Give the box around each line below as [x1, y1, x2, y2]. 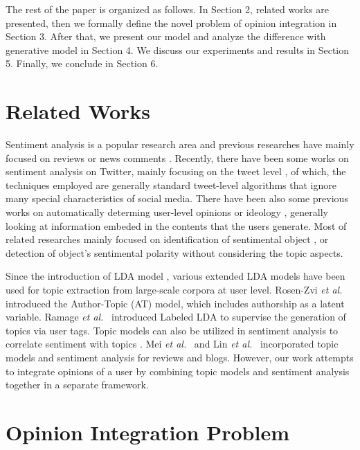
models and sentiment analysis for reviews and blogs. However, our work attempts [6, 350, 354, 364]
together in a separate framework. [6, 377, 149, 392]
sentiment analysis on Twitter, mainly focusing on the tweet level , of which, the [6, 164, 346, 179]
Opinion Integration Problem [6, 417, 290, 446]
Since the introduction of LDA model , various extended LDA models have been [6, 269, 345, 283]
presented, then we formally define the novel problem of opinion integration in [6, 15, 337, 30]
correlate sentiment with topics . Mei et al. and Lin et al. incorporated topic [6, 336, 339, 351]
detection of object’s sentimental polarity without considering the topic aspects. [6, 245, 343, 260]
